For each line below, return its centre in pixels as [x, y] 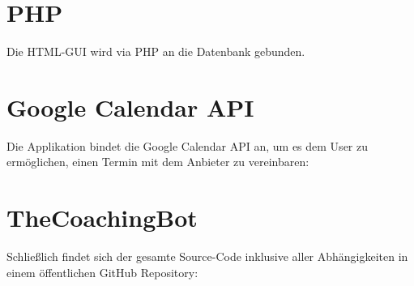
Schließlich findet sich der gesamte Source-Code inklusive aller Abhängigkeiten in [207, 256]
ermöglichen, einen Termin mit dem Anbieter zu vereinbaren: [158, 162]
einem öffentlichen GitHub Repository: [102, 272]
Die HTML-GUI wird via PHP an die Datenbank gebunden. [156, 51]
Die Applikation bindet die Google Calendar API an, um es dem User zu [187, 145]
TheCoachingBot [102, 218]
